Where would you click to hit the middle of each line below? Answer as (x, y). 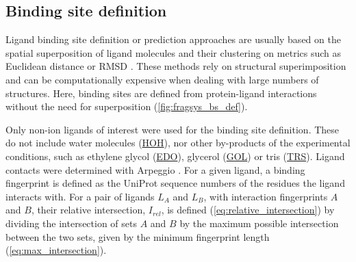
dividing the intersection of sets (71, 223)
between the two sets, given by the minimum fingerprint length (138, 236)
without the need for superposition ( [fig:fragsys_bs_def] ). (127, 106)
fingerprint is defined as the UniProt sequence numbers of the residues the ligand (175, 183)
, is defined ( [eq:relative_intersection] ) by (248, 210)
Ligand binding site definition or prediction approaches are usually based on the (173, 39)
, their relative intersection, (88, 210)
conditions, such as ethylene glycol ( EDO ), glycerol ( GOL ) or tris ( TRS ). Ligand (175, 156)
